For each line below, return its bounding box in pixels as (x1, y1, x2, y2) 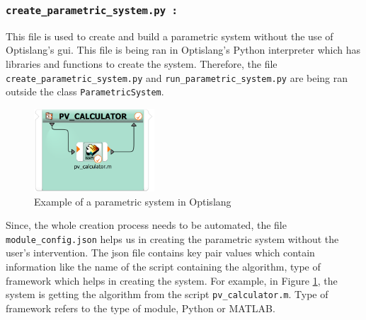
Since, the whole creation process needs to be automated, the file (6, 218, 287, 232)
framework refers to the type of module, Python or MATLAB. (6, 300, 275, 315)
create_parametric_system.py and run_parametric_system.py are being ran (6, 70, 348, 85)
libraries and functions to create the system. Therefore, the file (6, 56, 278, 71)
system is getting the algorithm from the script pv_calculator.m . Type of (6, 287, 328, 302)
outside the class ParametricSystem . (6, 84, 164, 99)
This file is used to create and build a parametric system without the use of (6, 28, 333, 43)
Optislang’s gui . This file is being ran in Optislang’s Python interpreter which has (6, 42, 361, 57)
